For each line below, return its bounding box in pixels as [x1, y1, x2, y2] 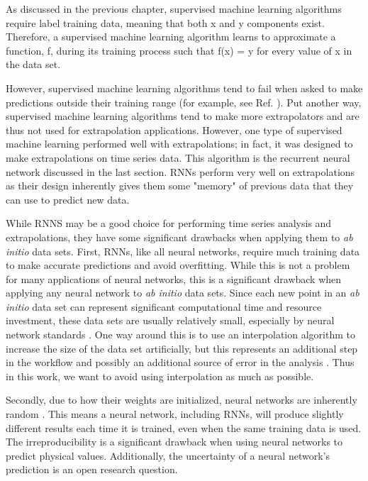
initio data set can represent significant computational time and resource [6, 299, 322, 314]
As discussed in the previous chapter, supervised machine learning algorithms [6, 1, 342, 16]
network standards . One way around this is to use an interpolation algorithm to [6, 327, 355, 342]
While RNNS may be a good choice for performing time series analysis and [6, 216, 332, 231]
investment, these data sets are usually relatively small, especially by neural [6, 313, 335, 328]
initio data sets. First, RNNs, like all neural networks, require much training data [6, 243, 360, 258]
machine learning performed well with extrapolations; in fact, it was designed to [6, 136, 353, 151]
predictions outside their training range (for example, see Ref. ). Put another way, [6, 94, 362, 109]
